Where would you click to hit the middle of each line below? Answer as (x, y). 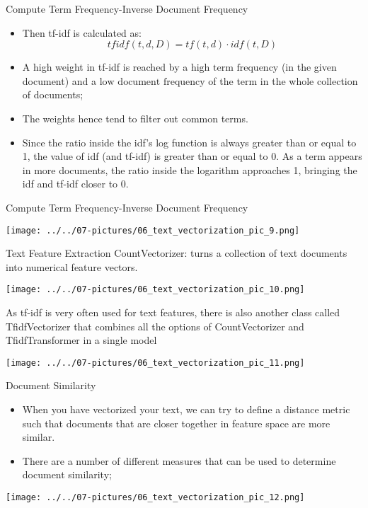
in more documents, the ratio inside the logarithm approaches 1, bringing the (190, 169)
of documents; (53, 94)
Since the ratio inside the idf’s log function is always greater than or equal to (189, 142)
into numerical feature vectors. (72, 266)
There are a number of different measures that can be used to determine (179, 460)
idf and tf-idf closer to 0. (75, 184)
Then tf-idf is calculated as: (82, 32)
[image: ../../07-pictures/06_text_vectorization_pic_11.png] (155, 363)
